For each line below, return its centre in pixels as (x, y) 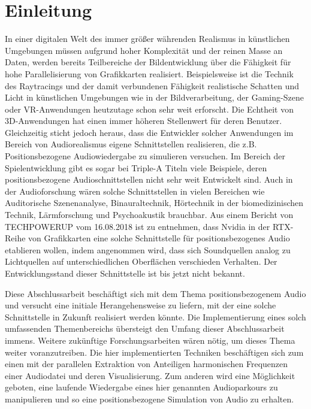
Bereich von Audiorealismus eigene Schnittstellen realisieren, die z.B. (131, 144)
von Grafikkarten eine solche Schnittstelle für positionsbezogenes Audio (159, 238)
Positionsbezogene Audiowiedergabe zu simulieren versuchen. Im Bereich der (145, 156)
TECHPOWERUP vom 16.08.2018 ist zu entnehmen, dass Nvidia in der (138, 226)
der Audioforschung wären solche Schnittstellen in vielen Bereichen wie (135, 191)
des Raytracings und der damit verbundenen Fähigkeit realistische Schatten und (152, 85)
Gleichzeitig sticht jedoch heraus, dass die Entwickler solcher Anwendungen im (149, 132)
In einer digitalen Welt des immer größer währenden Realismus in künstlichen (147, 39)
